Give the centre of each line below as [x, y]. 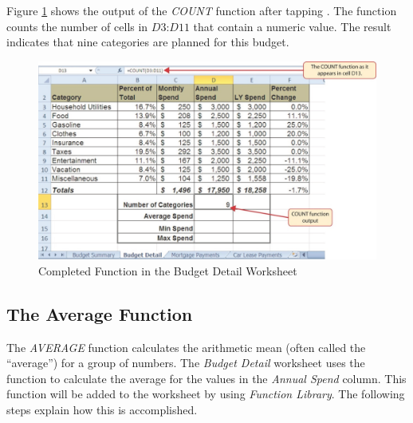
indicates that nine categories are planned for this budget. [148, 42]
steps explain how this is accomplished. [102, 409]
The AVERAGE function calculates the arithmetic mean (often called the [186, 347]
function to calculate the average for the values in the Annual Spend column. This [206, 378]
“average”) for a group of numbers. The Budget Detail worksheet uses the [186, 363]
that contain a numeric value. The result [292, 26]
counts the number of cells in [77, 26]
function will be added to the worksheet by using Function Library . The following [206, 394]
